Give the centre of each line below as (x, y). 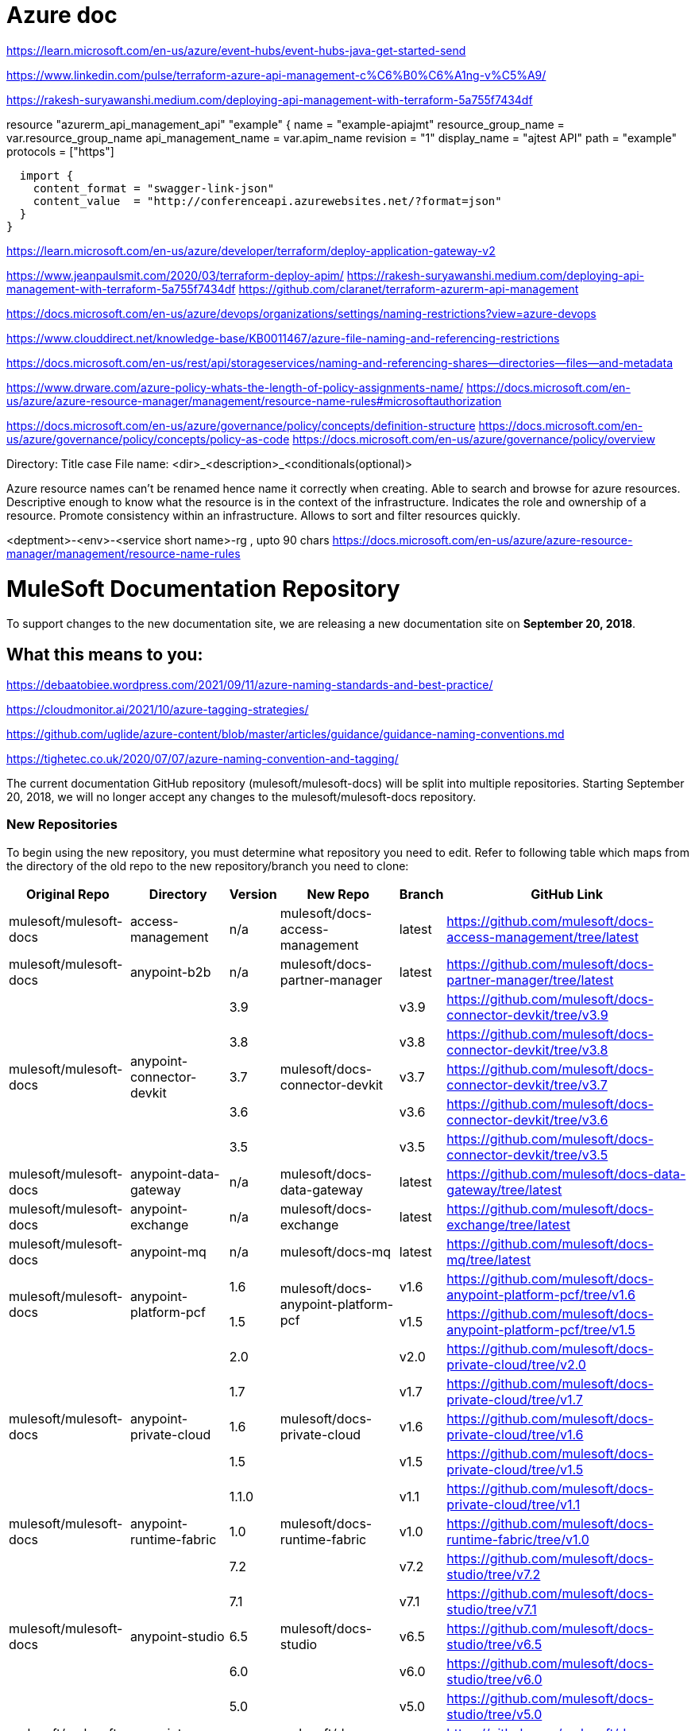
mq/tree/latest (489, 1259)
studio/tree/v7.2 (494, 1574)
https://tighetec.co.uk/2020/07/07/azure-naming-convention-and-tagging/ (203, 759)
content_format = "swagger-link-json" (154, 188)
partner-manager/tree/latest (530, 980)
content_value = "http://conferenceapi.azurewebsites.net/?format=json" (267, 201)
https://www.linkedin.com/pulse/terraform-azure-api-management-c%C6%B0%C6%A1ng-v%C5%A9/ (276, 75)
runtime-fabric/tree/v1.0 (518, 1539)
